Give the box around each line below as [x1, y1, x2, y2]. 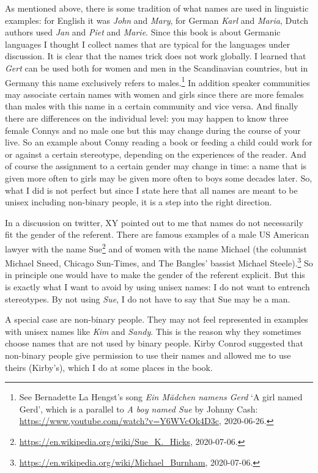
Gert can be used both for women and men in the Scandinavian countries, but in [5, 61, 308, 74]
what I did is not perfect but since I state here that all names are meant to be [5, 183, 298, 196]
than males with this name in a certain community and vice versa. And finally [5, 100, 298, 112]
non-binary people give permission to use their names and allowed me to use [5, 349, 291, 361]
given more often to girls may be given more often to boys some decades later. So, [5, 171, 312, 184]
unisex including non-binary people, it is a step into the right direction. [5, 196, 272, 208]
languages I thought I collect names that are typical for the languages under [5, 37, 290, 50]
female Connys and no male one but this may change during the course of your [5, 123, 301, 136]
